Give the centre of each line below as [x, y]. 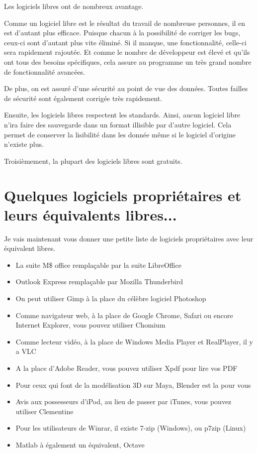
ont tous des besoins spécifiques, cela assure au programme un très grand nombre [128, 61]
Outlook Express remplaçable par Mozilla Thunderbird [99, 282]
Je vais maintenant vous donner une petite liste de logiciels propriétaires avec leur [129, 238]
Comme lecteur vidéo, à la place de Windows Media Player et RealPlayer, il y [134, 341]
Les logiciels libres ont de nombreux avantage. [74, 6]
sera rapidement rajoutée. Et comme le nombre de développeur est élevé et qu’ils [127, 52]
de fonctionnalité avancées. [45, 71]
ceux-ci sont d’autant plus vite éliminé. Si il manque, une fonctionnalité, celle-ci [125, 42]
